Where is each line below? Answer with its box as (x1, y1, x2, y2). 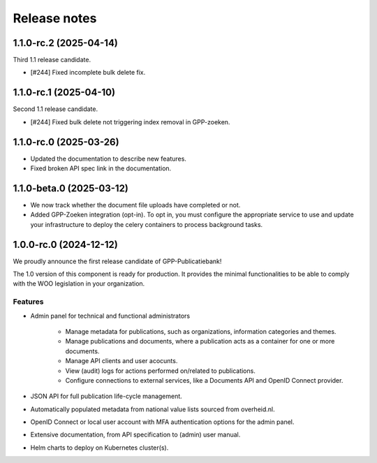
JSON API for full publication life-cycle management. (30, 392, 183, 401)
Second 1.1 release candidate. (13, 105, 98, 113)
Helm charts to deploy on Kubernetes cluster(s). (30, 443, 169, 452)
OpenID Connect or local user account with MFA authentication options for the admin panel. (30, 418, 295, 426)
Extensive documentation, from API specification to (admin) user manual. (30, 430, 241, 439)
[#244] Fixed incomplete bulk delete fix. (30, 68, 146, 77)
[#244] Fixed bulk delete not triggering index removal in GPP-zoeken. (30, 117, 230, 126)
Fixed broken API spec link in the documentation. (30, 164, 172, 172)
